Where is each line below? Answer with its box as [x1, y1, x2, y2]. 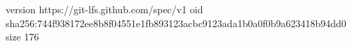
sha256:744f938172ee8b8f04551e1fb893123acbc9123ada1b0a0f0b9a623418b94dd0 [6, 15, 346, 30]
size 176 [6, 29, 39, 44]
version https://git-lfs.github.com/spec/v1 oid [6, 2, 203, 16]
